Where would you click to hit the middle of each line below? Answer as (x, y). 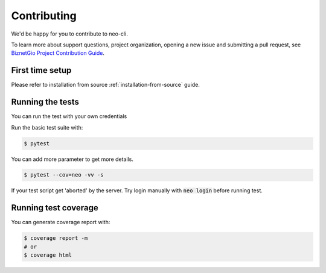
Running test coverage (55, 208)
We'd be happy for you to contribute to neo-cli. (69, 34)
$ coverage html (48, 255)
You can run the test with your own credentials (69, 116)
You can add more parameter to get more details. (72, 159)
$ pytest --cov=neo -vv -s (64, 175)
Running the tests (45, 102)
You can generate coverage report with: (61, 222)
